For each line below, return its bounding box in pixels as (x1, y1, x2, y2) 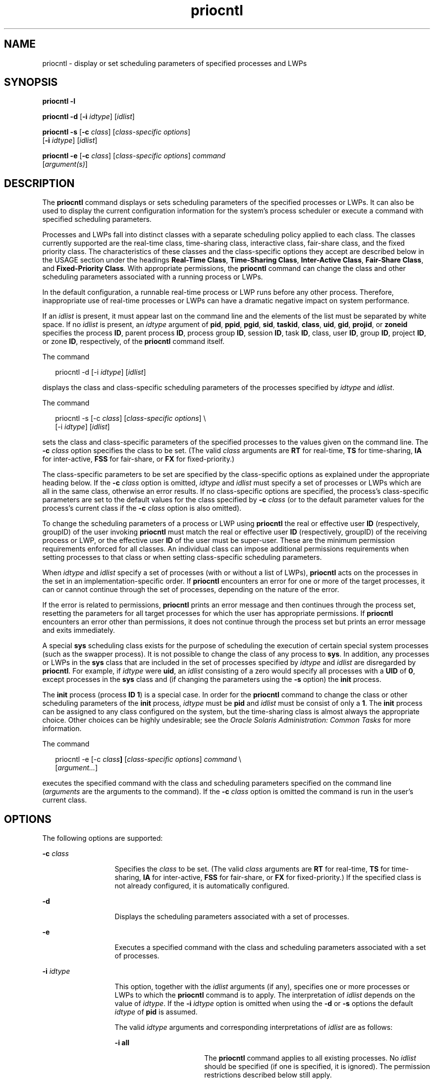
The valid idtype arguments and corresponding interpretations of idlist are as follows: (114, 1023, 393, 1032)
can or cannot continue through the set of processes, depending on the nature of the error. (42, 585, 339, 594)
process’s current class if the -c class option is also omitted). (42, 504, 242, 513)
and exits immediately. (42, 626, 115, 635)
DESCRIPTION (4, 177, 75, 190)
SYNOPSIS (4, 76, 58, 89)
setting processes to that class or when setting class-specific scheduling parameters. (42, 553, 322, 562)
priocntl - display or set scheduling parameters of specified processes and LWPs (42, 59, 307, 68)
